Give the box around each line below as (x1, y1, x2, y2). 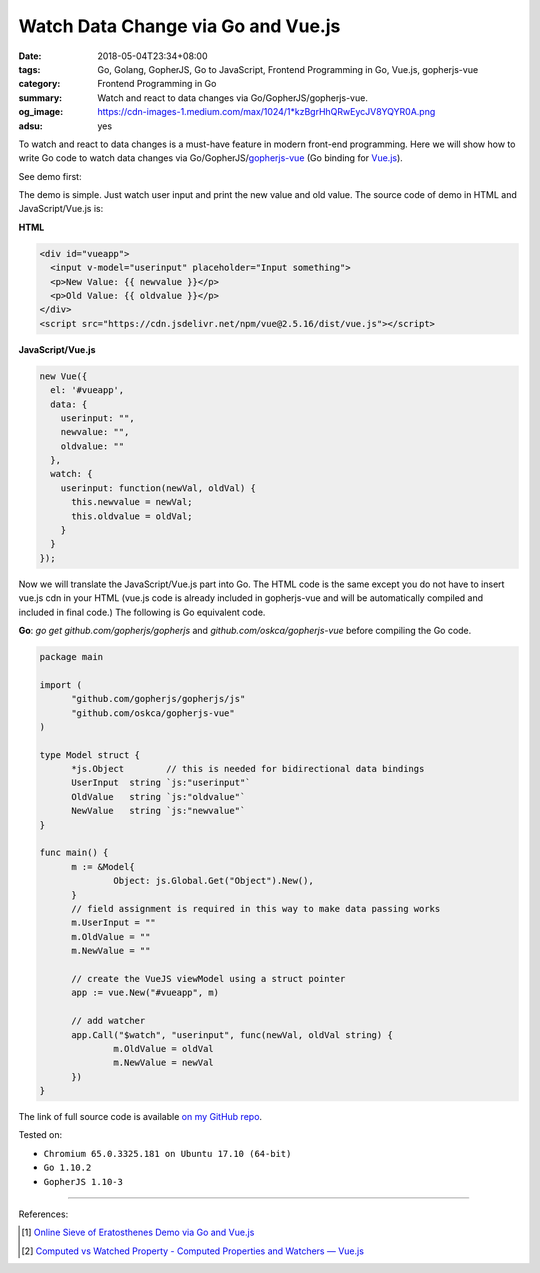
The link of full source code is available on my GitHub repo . (18, 1111, 263, 1123)
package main (39, 651, 104, 662)
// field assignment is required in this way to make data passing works (71, 903, 441, 914)
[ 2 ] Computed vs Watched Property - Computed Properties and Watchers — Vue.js (21, 1245, 365, 1257)
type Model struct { (39, 749, 140, 760)
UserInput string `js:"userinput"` (71, 777, 251, 789)
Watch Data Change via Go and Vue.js (18, 15, 341, 37)
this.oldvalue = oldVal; (71, 510, 194, 522)
